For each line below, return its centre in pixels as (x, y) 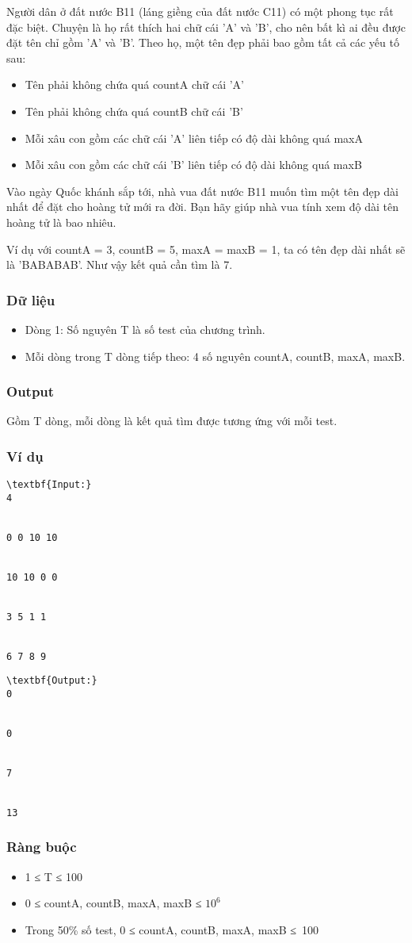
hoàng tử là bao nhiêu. (61, 222)
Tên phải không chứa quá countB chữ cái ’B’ (134, 111)
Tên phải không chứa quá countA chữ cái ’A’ (135, 84)
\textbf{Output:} (52, 681)
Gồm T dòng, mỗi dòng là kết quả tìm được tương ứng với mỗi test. (172, 421)
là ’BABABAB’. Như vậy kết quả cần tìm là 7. (120, 264)
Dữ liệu (31, 299)
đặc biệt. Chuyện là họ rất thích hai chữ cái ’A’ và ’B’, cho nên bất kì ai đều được (206, 27)
